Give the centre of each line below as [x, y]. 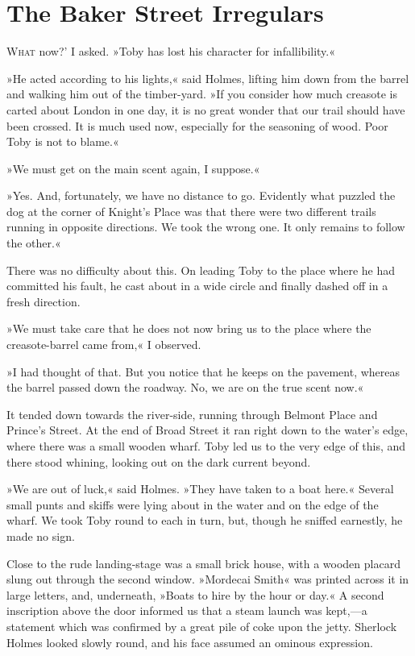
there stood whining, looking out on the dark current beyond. [159, 461]
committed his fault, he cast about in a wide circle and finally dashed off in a [197, 286]
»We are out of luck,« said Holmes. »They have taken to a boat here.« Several [200, 489]
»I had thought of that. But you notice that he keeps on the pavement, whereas [203, 371]
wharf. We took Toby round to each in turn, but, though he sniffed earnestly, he [205, 520]
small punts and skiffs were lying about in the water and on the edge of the [193, 504]
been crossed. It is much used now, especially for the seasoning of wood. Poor [197, 125]
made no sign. [41, 536]
